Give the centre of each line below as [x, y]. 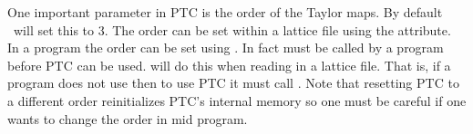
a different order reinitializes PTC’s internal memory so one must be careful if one [237, 100]
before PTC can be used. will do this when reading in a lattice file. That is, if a [229, 65]
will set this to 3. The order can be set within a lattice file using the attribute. [232, 29]
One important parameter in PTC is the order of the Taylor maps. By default [225, 12]
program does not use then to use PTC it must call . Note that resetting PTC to [233, 83]
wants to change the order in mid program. [128, 118]
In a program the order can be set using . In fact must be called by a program [226, 48]
